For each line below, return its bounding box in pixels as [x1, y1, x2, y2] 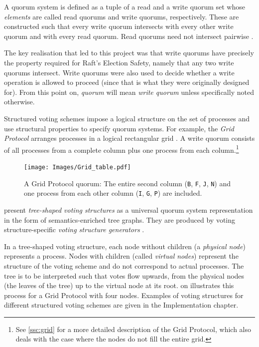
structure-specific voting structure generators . [4, 224, 144, 235]
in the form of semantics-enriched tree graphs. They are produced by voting [4, 214, 236, 225]
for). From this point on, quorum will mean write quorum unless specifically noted [4, 86, 254, 97]
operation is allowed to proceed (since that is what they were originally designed [4, 77, 250, 87]
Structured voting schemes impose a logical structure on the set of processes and [4, 113, 250, 123]
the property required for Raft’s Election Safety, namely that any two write [4, 57, 234, 67]
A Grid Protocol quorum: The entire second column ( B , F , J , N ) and [24, 178, 231, 188]
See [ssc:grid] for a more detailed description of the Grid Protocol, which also [15, 324, 251, 334]
